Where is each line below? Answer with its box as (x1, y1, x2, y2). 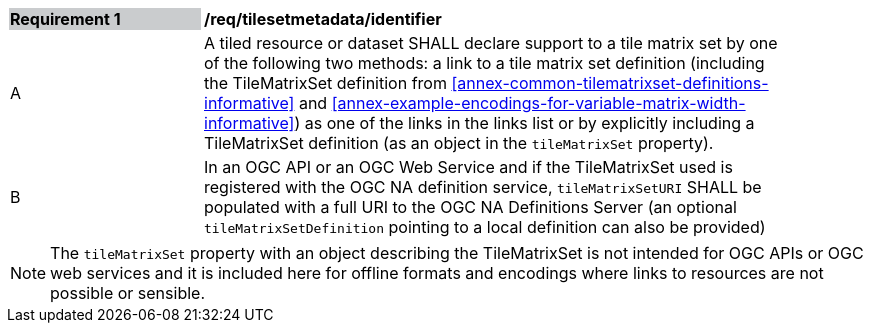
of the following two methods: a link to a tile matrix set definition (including (204, 53, 765, 73)
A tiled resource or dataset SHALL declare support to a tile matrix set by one (204, 33, 778, 53)
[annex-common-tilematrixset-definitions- (451, 73, 769, 93)
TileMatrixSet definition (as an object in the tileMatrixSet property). (204, 133, 714, 153)
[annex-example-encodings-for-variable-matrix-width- (331, 93, 746, 113)
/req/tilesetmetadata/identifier (204, 9, 442, 29)
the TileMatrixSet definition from (204, 73, 447, 93)
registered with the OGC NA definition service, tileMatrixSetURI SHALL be (204, 177, 762, 197)
